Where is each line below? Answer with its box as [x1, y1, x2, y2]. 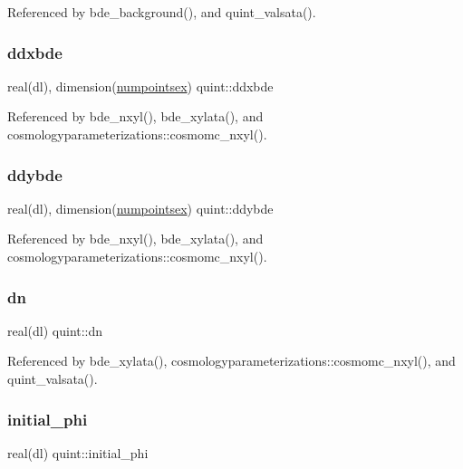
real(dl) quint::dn [7, 321, 103, 340]
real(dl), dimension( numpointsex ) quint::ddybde [7, 198, 274, 217]
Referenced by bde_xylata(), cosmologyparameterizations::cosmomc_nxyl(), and [7, 351, 456, 370]
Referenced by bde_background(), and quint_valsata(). [7, 3, 316, 21]
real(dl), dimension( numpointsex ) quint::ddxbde [7, 76, 274, 95]
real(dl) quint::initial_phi [7, 443, 149, 462]
